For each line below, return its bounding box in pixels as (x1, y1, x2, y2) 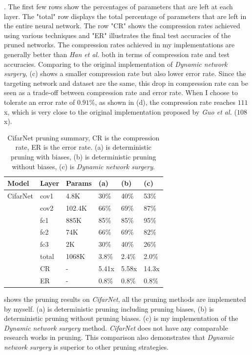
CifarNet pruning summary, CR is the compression (7, 132, 160, 142)
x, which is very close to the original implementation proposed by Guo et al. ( (4, 106, 237, 117)
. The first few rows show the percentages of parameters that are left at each (4, 1, 233, 11)
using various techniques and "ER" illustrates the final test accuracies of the (4, 30, 231, 40)
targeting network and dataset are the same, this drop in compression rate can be (4, 78, 248, 88)
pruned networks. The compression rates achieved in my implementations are (4, 39, 235, 50)
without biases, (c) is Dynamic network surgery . (12, 161, 155, 171)
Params (66, 178, 92, 188)
